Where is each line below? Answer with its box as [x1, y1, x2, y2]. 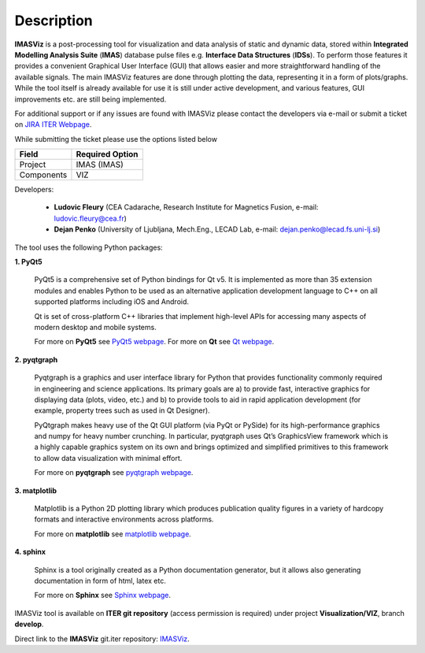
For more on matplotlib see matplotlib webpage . [34, 529, 192, 539]
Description [14, 12, 94, 29]
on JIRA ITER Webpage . [14, 120, 92, 129]
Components [19, 169, 68, 180]
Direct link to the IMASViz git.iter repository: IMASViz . [14, 634, 190, 644]
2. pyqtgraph [14, 354, 58, 364]
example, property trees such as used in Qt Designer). [34, 406, 210, 415]
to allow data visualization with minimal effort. [34, 453, 183, 462]
